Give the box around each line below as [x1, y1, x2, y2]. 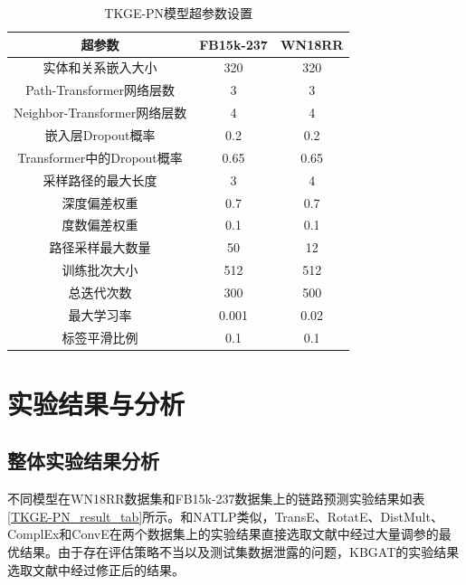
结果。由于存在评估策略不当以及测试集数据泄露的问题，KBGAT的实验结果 [19, 543, 460, 561]
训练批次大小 [62, 260, 138, 279]
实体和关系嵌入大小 [43, 58, 157, 77]
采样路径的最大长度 [43, 170, 157, 189]
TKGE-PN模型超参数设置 [104, 4, 253, 22]
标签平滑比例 [62, 327, 138, 346]
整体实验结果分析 [7, 447, 159, 475]
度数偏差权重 [62, 215, 138, 234]
